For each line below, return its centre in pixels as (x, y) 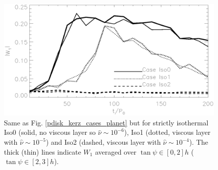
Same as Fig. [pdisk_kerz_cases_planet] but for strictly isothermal (106, 122)
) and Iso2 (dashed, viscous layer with (103, 142)
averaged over (116, 151)
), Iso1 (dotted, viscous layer (167, 132)
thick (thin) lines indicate (43, 151)
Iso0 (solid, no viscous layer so (50, 132)
